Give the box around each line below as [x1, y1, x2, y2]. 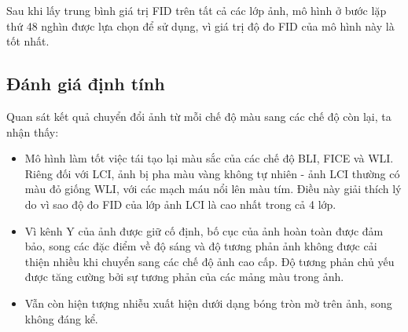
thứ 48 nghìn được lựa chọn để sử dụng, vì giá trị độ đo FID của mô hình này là [6, 17, 395, 34]
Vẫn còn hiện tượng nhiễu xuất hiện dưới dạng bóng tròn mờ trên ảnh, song [24, 294, 392, 311]
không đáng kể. [24, 310, 98, 327]
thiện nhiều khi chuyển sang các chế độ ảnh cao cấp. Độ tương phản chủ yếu [24, 253, 395, 269]
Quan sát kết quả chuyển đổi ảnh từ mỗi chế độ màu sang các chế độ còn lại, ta [6, 108, 391, 124]
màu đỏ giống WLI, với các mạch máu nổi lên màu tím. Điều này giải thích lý [24, 181, 402, 197]
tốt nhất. [6, 33, 50, 49]
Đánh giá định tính [6, 71, 165, 96]
